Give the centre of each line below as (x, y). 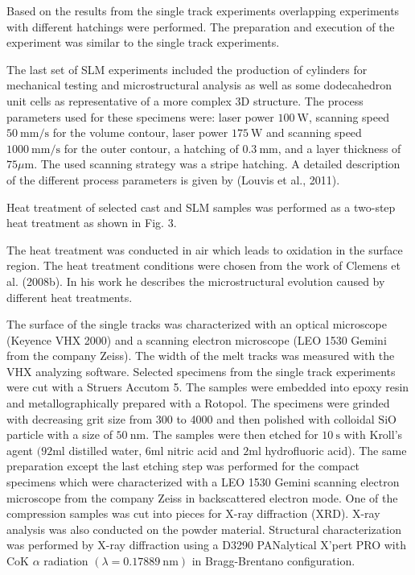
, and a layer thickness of (339, 148)
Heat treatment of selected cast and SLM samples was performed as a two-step (201, 207)
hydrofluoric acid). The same (336, 450)
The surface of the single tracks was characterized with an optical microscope (197, 324)
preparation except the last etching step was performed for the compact (183, 466)
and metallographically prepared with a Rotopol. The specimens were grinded (198, 403)
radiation (66, 561)
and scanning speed (314, 132)
